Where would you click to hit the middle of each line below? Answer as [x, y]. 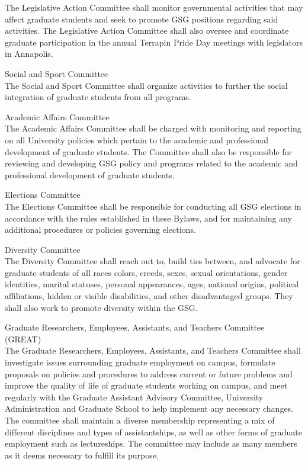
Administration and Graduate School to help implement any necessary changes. [149, 408]
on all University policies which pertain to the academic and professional [137, 139]
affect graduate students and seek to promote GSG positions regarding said [142, 19]
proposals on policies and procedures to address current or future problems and [149, 373]
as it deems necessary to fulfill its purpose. [82, 455]
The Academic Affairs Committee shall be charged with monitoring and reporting [153, 128]
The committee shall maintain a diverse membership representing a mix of [140, 420]
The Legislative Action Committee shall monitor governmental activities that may [154, 7]
